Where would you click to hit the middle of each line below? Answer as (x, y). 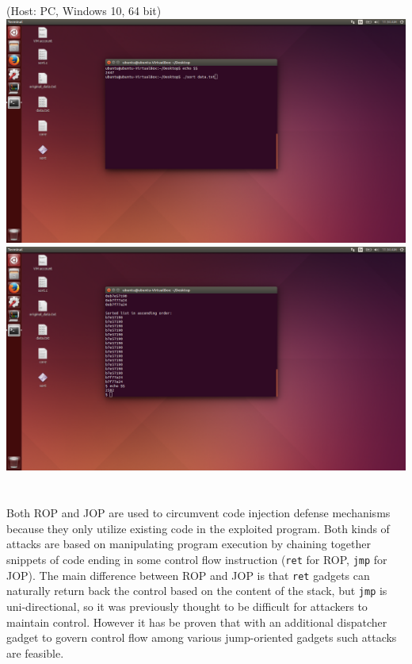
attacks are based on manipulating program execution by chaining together (189, 544)
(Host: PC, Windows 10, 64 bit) (84, 11)
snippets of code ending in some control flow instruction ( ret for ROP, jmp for (197, 559)
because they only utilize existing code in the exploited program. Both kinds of (198, 528)
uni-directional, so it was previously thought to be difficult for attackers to (187, 606)
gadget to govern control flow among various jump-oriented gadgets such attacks (202, 637)
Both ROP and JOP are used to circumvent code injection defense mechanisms (198, 513)
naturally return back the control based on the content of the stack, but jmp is (197, 591)
